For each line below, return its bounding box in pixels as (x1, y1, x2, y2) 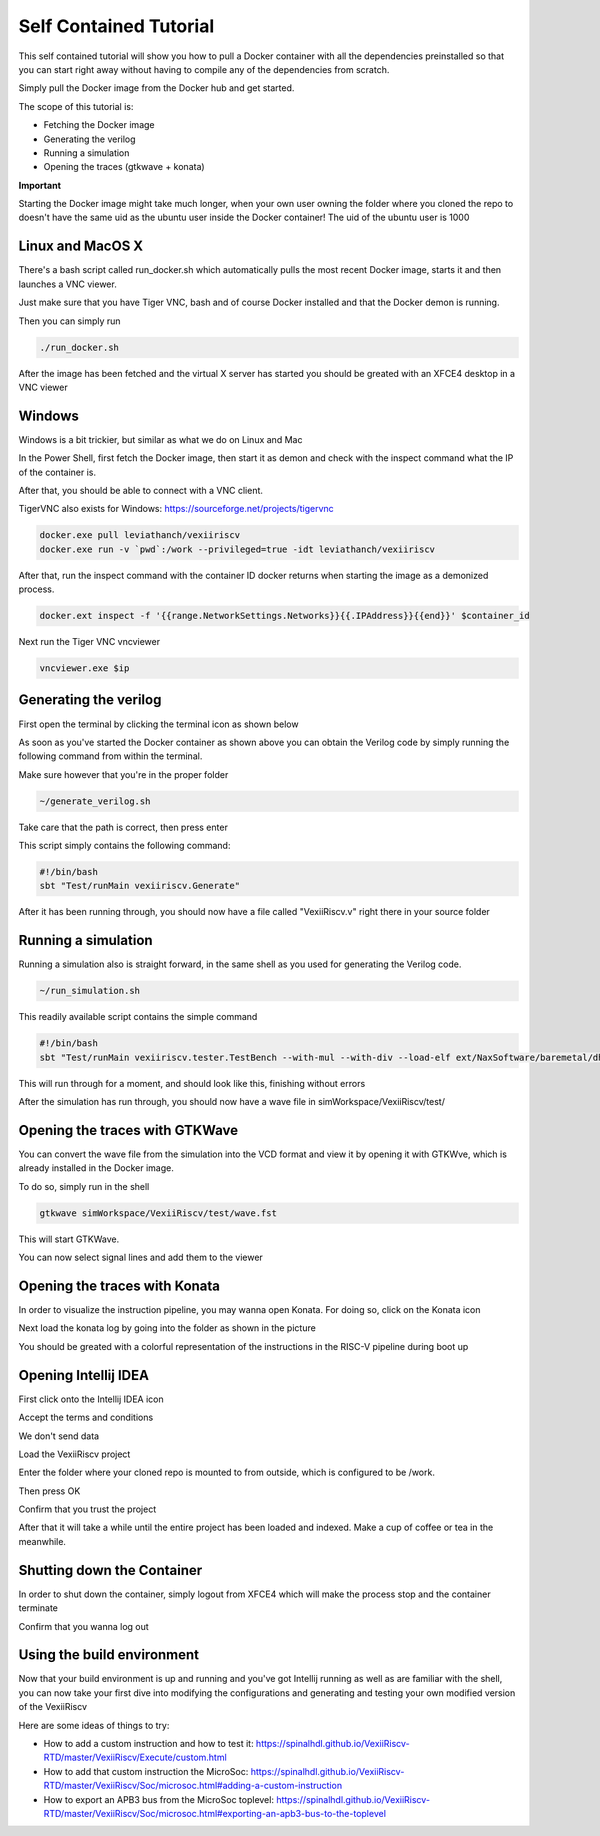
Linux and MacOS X (18, 238, 144, 255)
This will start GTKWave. (18, 1233, 120, 1245)
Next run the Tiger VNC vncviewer (18, 636, 160, 648)
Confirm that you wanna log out (18, 1620, 149, 1632)
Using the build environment (18, 1646, 200, 1664)
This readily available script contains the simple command (18, 1011, 258, 1023)
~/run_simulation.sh (39, 985, 140, 997)
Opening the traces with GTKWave (18, 1121, 239, 1139)
